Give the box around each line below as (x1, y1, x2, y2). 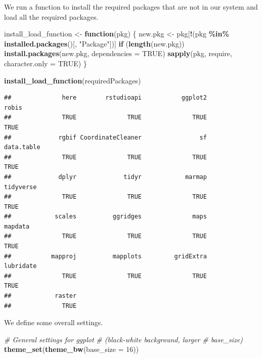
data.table (4, 144, 40, 151)
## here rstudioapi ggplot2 (4, 94, 207, 102)
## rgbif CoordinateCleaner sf (4, 133, 207, 141)
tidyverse (4, 183, 37, 191)
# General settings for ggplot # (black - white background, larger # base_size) (4, 334, 243, 344)
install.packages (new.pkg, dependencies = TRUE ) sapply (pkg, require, (4, 48, 232, 59)
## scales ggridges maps (4, 213, 207, 220)
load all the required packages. (4, 11, 99, 22)
